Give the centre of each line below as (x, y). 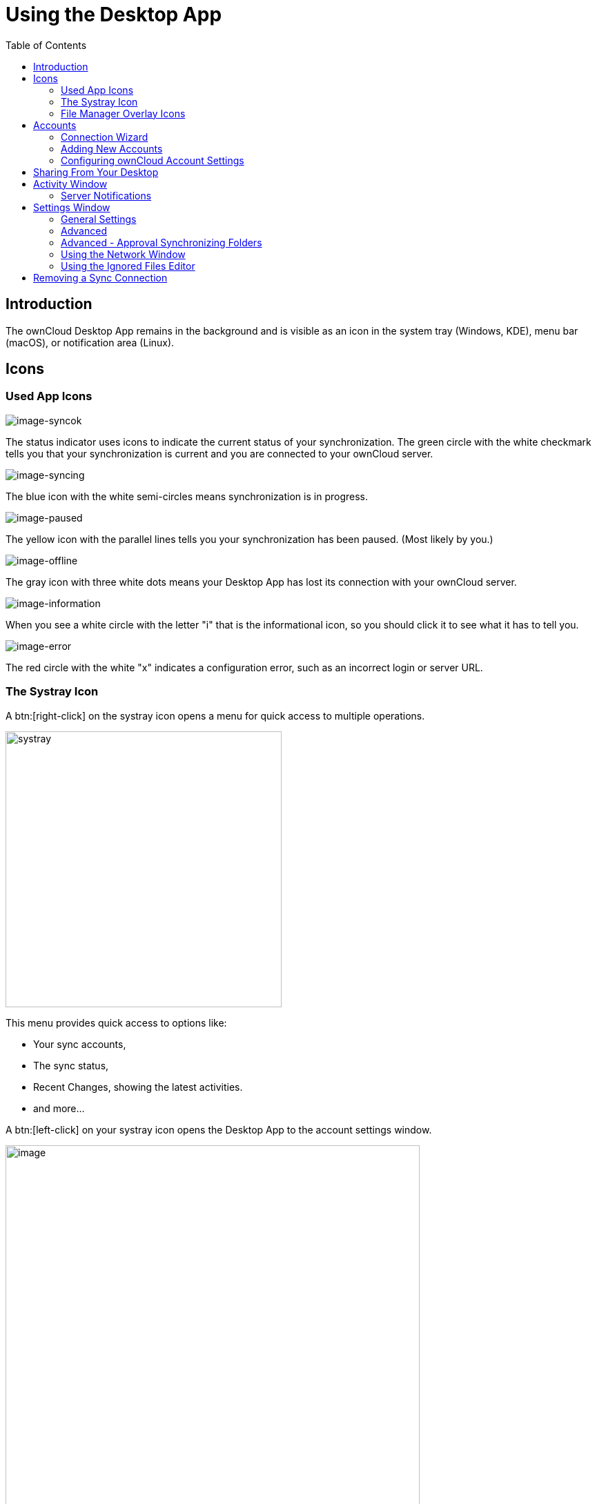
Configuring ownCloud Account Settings (153, 160)
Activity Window (70, 184)
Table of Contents (46, 45)
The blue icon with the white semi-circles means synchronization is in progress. (187, 496)
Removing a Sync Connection (100, 277)
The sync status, (71, 1065)
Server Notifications (106, 195)
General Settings (99, 219)
